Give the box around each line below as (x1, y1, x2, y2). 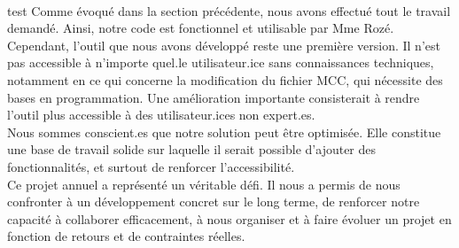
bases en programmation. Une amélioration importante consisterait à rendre (7, 88, 420, 106)
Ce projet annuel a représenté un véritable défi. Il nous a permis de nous (7, 174, 401, 193)
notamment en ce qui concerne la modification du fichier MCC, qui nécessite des (7, 70, 443, 89)
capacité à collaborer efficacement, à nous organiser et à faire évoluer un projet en (7, 209, 452, 228)
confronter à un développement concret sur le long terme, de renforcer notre (7, 192, 420, 211)
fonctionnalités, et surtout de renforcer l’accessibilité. (7, 157, 295, 175)
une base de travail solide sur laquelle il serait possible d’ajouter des (7, 140, 377, 159)
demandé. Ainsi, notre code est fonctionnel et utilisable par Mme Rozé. (7, 19, 394, 37)
